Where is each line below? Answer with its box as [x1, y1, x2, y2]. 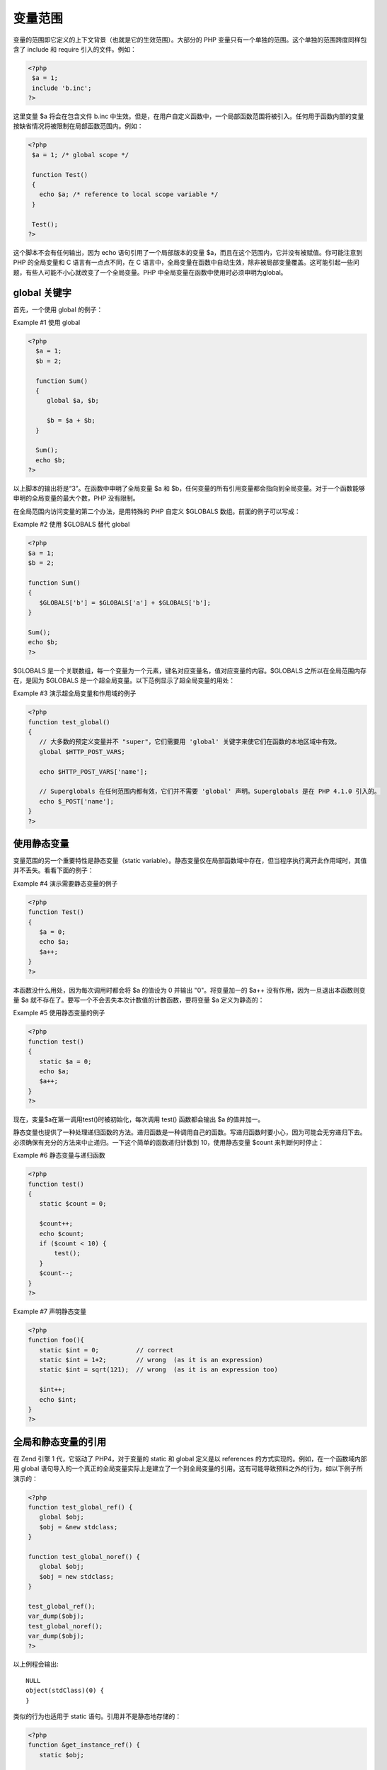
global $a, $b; [46, 396, 99, 405]
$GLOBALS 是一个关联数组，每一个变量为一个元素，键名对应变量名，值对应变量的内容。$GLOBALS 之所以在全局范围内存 [13, 666, 367, 675]
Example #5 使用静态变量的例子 [13, 1009, 105, 1017]
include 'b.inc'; [32, 84, 92, 92]
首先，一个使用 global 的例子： [13, 305, 103, 314]
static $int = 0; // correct [39, 1346, 174, 1354]
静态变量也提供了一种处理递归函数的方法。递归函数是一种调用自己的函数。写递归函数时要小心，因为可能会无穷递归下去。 [13, 1128, 366, 1136]
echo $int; [39, 1395, 77, 1403]
